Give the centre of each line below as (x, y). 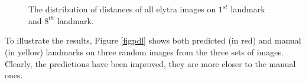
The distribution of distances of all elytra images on (122, 9)
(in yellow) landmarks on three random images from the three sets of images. (144, 52)
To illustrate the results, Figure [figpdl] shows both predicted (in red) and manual (153, 40)
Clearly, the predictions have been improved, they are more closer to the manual (150, 63)
